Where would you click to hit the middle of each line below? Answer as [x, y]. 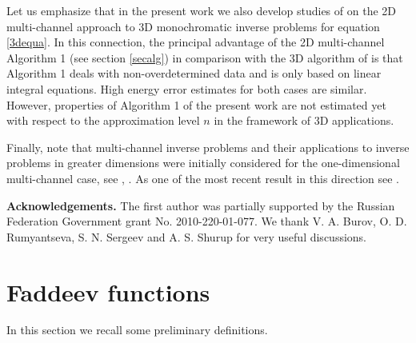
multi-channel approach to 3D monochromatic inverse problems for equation [193, 26]
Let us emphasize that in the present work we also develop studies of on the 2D [201, 10]
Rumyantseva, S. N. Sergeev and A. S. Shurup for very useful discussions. [187, 236]
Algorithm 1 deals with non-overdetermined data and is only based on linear [194, 73]
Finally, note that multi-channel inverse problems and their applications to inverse [208, 147]
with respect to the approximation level [103, 120]
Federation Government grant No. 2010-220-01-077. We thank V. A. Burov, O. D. [207, 221]
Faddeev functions [108, 291]
